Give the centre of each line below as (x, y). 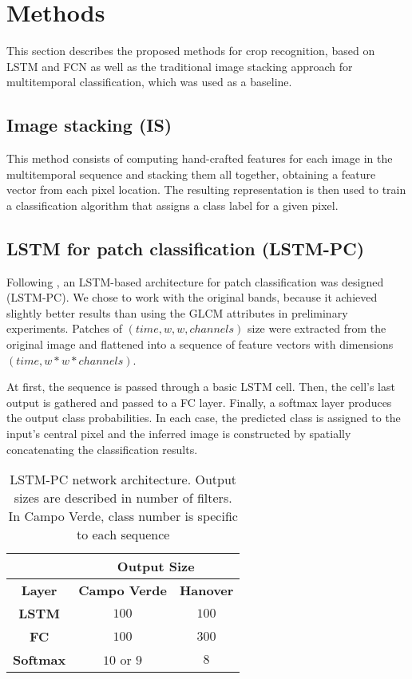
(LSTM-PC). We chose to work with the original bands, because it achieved (192, 297)
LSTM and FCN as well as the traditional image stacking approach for (180, 66)
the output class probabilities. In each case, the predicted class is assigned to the (204, 418)
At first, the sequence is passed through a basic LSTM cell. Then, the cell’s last (201, 387)
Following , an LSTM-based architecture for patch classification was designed (195, 281)
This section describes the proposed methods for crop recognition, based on (191, 51)
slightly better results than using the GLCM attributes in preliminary (177, 312)
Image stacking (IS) (89, 125)
